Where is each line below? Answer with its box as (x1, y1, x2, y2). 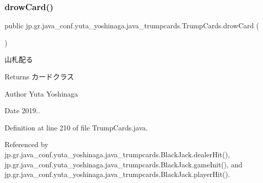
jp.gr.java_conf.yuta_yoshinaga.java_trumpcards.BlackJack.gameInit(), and (5, 159, 243, 169)
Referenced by (5, 139, 49, 150)
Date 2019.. (5, 105, 40, 116)
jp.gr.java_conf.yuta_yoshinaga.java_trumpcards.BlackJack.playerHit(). (5, 169, 230, 179)
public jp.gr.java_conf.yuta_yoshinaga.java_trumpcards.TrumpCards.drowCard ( (5, 20, 259, 31)
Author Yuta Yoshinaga (5, 88, 78, 99)
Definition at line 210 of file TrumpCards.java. (5, 122, 148, 132)
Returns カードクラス (5, 71, 74, 81)
